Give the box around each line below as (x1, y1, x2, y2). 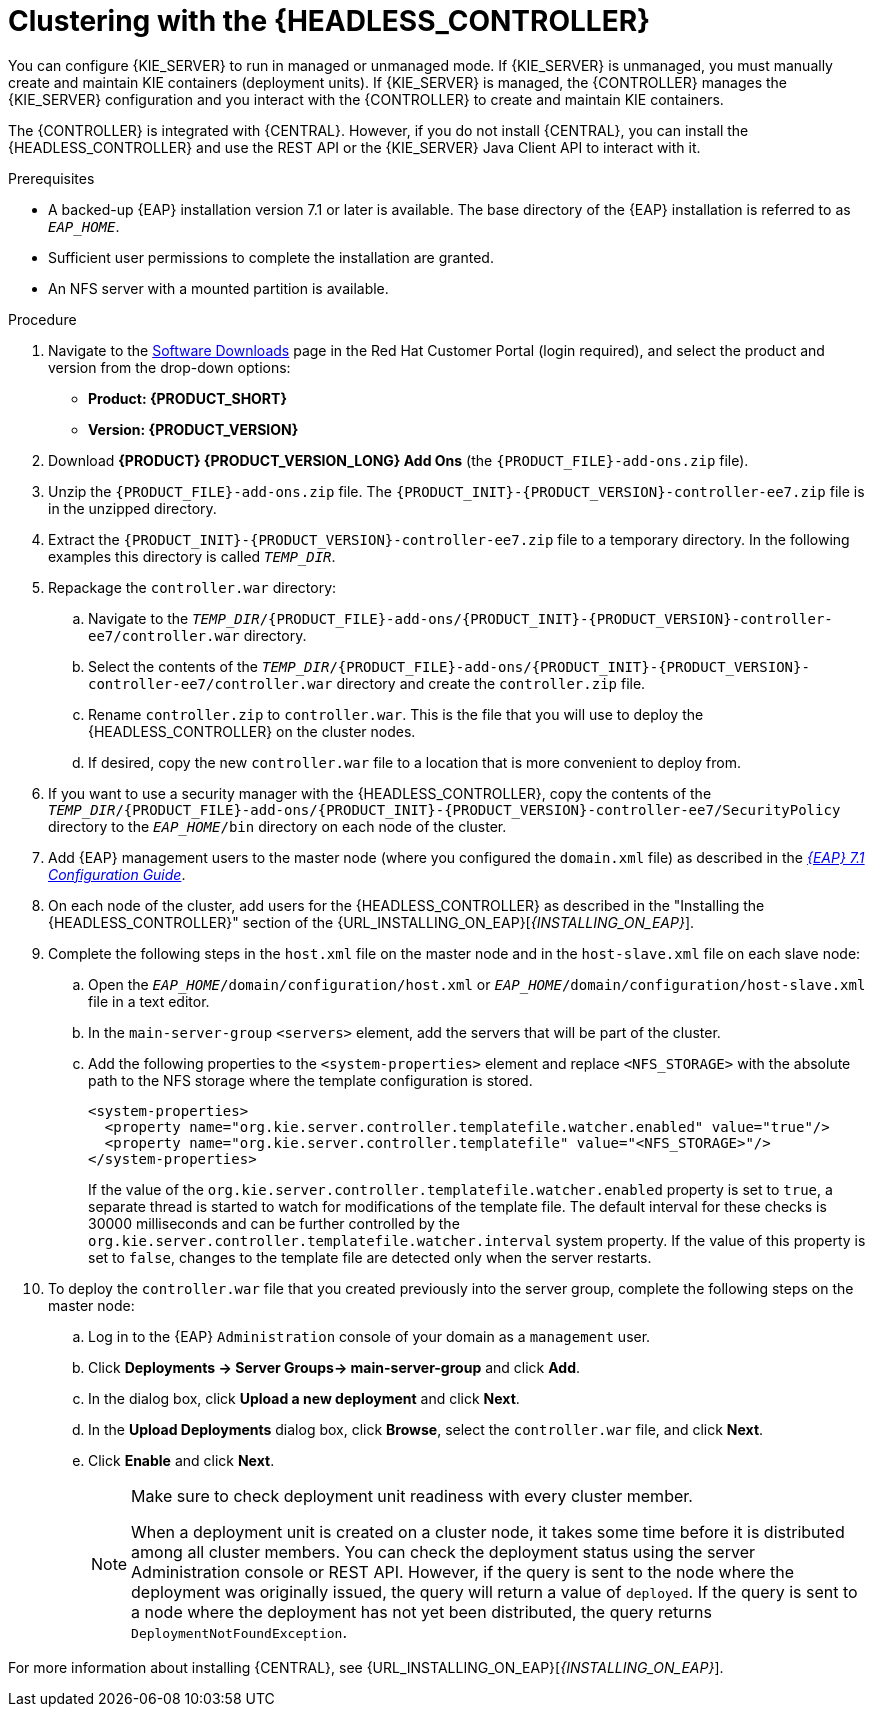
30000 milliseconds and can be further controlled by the (88, 1214, 460, 1232)
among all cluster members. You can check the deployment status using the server (131, 1541, 755, 1562)
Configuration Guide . (48, 865, 186, 883)
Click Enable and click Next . (88, 1451, 275, 1469)
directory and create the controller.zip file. (336, 674, 646, 692)
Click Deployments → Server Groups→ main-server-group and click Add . (88, 1358, 581, 1376)
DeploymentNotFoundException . (131, 1621, 347, 1642)
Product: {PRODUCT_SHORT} (88, 389, 287, 407)
